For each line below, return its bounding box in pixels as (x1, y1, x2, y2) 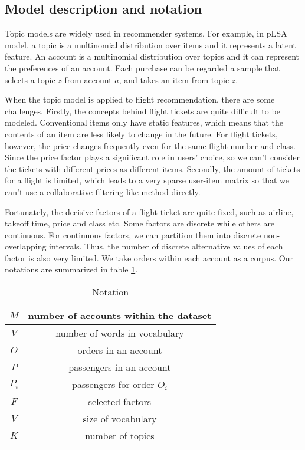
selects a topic (5, 73, 55, 86)
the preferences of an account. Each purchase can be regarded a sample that (5, 61, 280, 74)
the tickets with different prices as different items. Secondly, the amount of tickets (5, 162, 300, 175)
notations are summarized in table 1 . (5, 263, 138, 275)
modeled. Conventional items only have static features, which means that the (5, 116, 284, 129)
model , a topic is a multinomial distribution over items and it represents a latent (5, 38, 297, 51)
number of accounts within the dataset (28, 308, 212, 323)
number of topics (85, 429, 155, 443)
